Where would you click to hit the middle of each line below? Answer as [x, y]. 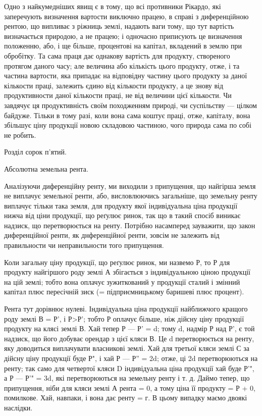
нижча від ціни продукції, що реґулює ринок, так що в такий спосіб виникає [122, 215]
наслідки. [18, 407]
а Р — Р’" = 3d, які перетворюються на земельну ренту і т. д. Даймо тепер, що [127, 378]
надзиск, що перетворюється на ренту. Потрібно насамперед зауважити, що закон [130, 225]
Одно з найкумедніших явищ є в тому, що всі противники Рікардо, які [113, 6]
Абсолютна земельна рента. [46, 168]
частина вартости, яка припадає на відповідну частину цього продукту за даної [126, 75]
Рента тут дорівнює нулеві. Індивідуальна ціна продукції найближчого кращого [126, 309]
